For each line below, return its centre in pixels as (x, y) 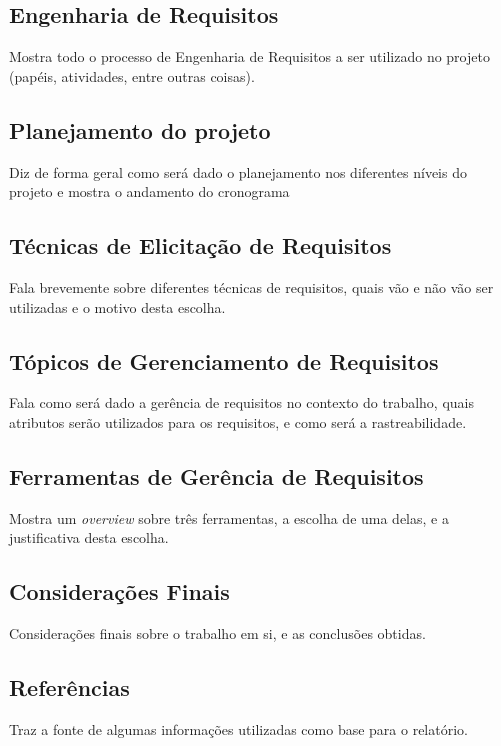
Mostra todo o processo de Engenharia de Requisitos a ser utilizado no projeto (249, 56)
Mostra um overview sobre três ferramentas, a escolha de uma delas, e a (229, 517)
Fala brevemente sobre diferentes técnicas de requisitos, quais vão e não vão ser (251, 286)
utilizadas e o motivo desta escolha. (117, 306)
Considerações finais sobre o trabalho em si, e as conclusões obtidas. (217, 633)
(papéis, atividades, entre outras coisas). (132, 75)
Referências (69, 687)
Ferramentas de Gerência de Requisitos (216, 475)
